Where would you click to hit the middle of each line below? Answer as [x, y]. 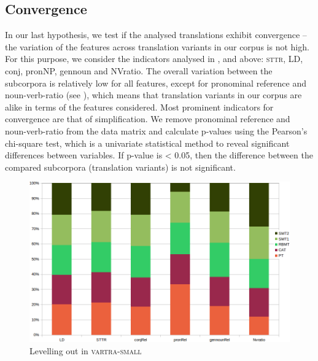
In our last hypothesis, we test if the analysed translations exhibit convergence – [156, 35]
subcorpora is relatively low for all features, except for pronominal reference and [156, 83]
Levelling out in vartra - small [86, 350]
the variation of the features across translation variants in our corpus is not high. [157, 46]
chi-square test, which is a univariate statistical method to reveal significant [147, 143]
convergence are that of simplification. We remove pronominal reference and [148, 119]
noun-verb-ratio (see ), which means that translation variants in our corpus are [153, 95]
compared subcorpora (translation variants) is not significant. [120, 167]
